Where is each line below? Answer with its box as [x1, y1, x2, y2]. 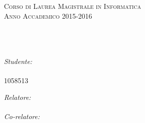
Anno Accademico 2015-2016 [4, 10, 92, 21]
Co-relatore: [4, 111, 40, 122]
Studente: [4, 56, 32, 66]
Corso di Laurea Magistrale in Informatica [4, 1, 141, 11]
